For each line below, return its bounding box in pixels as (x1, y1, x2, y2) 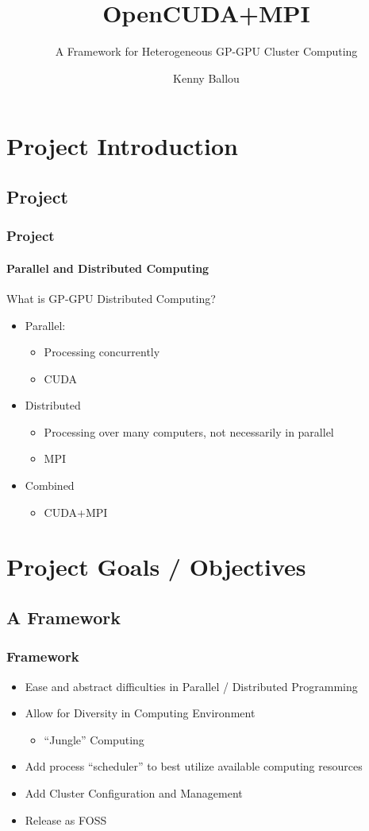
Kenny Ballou (173, 69, 240, 86)
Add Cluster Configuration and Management (25, 785, 243, 802)
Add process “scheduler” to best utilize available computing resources (25, 758, 363, 775)
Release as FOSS (25, 811, 107, 828)
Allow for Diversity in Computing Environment (25, 705, 256, 721)
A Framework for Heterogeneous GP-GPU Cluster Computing (55, 43, 358, 60)
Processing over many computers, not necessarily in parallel (44, 423, 334, 440)
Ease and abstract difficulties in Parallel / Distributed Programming (25, 678, 358, 694)
